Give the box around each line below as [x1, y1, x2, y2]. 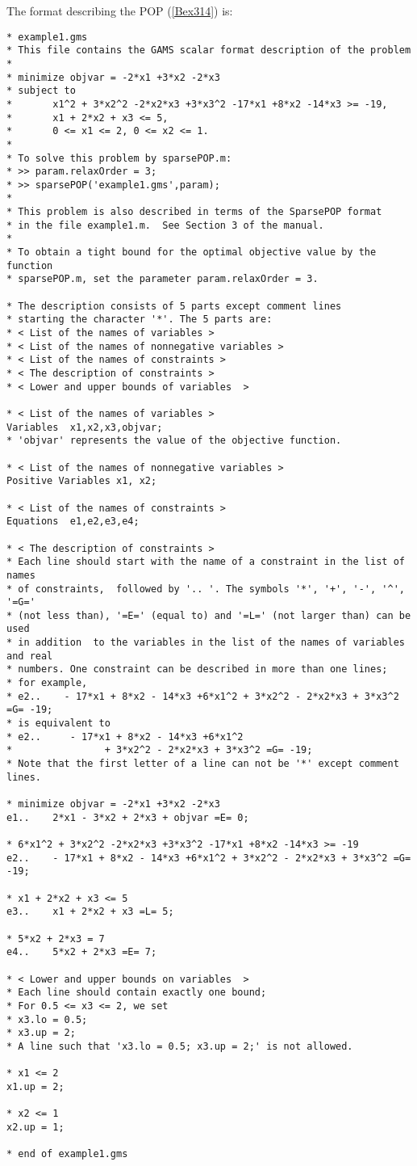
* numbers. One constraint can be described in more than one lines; [6, 663, 388, 676]
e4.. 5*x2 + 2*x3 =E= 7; [6, 946, 157, 958]
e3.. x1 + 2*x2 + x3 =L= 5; [6, 906, 174, 918]
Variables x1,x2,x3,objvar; [6, 421, 163, 433]
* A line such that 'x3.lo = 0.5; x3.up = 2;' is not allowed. [6, 1040, 353, 1052]
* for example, [6, 677, 88, 689]
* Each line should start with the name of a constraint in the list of [6, 556, 405, 568]
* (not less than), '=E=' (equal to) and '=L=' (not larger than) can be [6, 609, 411, 621]
